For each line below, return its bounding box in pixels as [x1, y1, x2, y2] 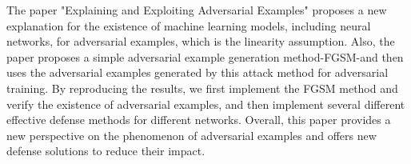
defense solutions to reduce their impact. [6, 142, 205, 159]
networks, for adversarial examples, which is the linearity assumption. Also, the [6, 33, 395, 50]
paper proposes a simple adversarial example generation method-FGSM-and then [6, 48, 404, 65]
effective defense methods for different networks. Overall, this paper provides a [6, 111, 391, 128]
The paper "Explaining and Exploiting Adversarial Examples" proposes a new [6, 2, 387, 18]
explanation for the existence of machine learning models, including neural [6, 17, 371, 34]
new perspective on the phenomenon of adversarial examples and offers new [6, 126, 377, 143]
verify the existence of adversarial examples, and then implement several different [6, 95, 405, 112]
